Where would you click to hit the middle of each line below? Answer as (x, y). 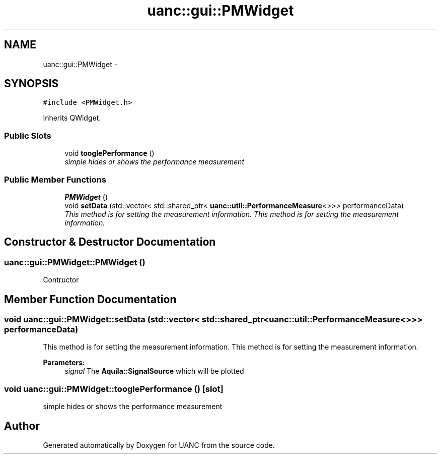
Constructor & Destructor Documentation (110, 242)
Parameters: (64, 363)
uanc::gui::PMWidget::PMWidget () (75, 262)
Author (22, 426)
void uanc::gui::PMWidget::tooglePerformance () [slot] (114, 389)
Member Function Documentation (90, 299)
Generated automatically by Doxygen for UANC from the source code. (159, 445)
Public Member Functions (55, 179)
